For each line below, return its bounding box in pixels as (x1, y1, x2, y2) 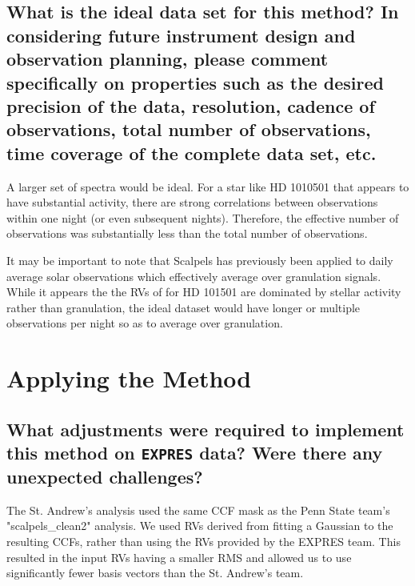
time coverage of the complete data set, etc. (6, 140, 377, 165)
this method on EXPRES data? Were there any (6, 440, 383, 465)
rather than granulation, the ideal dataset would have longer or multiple (6, 299, 361, 315)
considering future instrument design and (6, 22, 356, 47)
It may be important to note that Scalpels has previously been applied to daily (6, 251, 393, 268)
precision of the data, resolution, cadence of (6, 93, 375, 118)
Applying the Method (6, 362, 252, 395)
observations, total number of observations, (6, 117, 371, 142)
